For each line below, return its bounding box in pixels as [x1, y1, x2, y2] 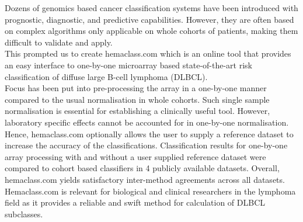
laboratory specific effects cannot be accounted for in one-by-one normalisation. [5, 116, 289, 128]
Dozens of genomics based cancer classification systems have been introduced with [5, 2, 298, 13]
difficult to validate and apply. [5, 36, 113, 48]
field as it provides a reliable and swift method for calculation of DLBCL [5, 196, 266, 209]
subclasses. [5, 207, 43, 220]
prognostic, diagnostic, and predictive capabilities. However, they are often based [5, 13, 294, 25]
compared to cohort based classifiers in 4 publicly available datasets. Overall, [5, 162, 280, 174]
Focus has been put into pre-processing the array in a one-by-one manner [5, 82, 267, 94]
